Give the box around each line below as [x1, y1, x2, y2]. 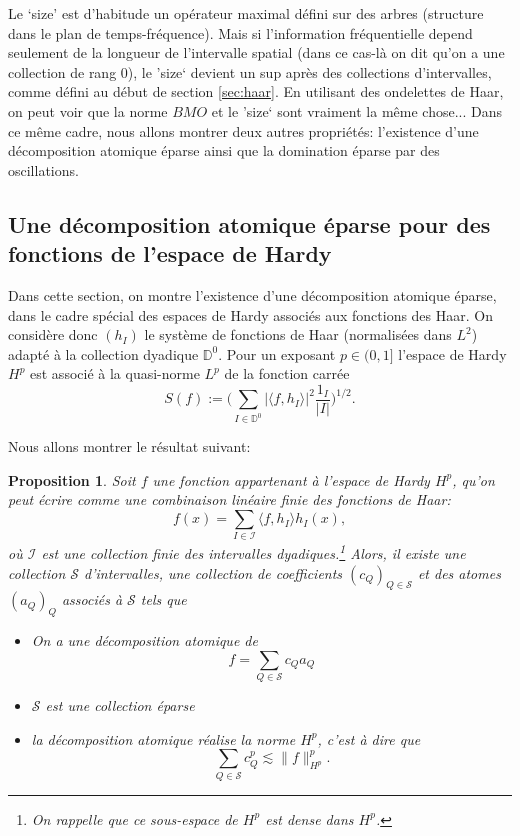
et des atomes [417, 562, 501, 583]
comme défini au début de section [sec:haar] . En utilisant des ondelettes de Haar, [8, 81, 504, 102]
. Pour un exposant [218, 343, 336, 364]
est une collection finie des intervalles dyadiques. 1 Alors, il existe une [41, 540, 466, 564]
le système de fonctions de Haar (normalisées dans [144, 324, 452, 345]
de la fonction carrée [224, 363, 350, 384]
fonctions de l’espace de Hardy [8, 238, 332, 269]
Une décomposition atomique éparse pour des [8, 208, 491, 239]
